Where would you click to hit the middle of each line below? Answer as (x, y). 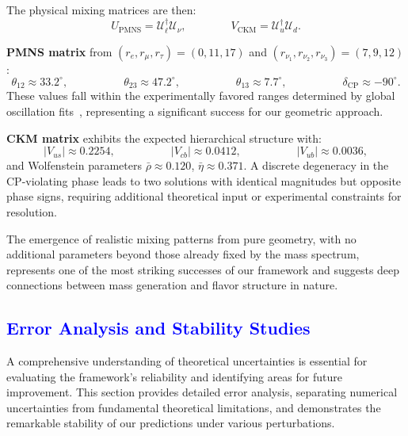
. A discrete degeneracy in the (316, 165)
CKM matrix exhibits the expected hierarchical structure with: (164, 138)
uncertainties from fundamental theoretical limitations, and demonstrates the (194, 407)
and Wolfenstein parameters (74, 165)
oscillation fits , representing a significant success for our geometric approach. (195, 111)
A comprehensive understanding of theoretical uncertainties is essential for (187, 361)
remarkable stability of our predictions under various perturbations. (171, 423)
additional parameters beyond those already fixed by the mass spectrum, (183, 254)
